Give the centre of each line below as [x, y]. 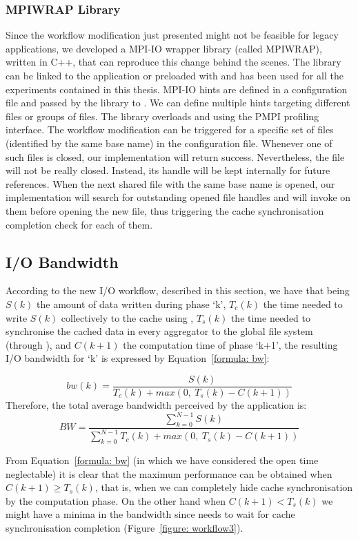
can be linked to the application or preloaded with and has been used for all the [175, 75]
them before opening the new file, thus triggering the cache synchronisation [165, 210]
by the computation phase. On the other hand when [116, 500]
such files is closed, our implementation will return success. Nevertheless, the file [175, 156]
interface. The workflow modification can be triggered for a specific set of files [170, 129]
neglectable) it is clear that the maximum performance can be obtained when [169, 473]
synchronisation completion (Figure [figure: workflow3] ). [125, 527]
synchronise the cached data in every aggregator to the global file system [159, 331]
